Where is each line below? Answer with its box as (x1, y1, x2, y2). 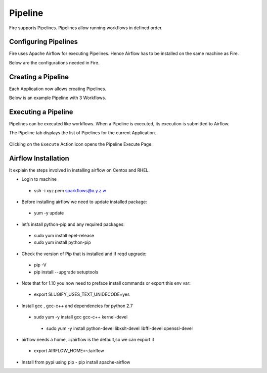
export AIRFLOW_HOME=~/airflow (34, 348, 104, 354)
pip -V (34, 262, 46, 268)
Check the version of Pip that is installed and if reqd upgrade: (21, 251, 147, 257)
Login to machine (21, 176, 57, 182)
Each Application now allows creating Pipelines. (9, 86, 106, 92)
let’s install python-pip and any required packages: (21, 221, 125, 227)
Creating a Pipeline (9, 72, 69, 81)
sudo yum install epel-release (34, 233, 94, 239)
